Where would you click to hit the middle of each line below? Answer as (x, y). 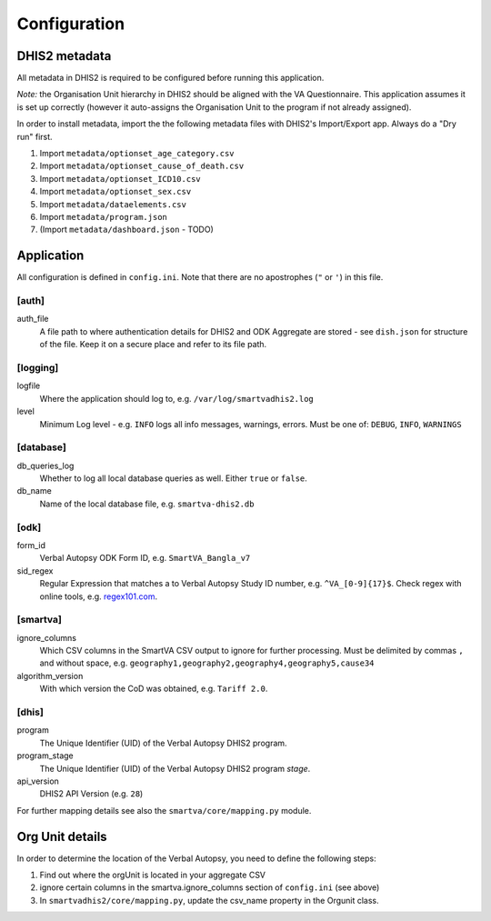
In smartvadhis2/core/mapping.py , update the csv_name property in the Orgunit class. (209, 900)
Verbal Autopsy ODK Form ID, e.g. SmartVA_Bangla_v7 (145, 558)
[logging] (38, 367)
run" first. (35, 136)
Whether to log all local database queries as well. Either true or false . (174, 478)
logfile (29, 385)
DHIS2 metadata (64, 56)
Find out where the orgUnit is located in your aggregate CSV (153, 875)
